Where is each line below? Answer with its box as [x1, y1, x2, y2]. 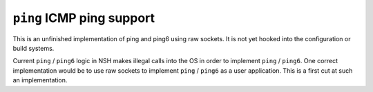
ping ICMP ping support [12, 10, 155, 25]
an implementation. [12, 76, 68, 84]
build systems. [12, 44, 55, 52]
